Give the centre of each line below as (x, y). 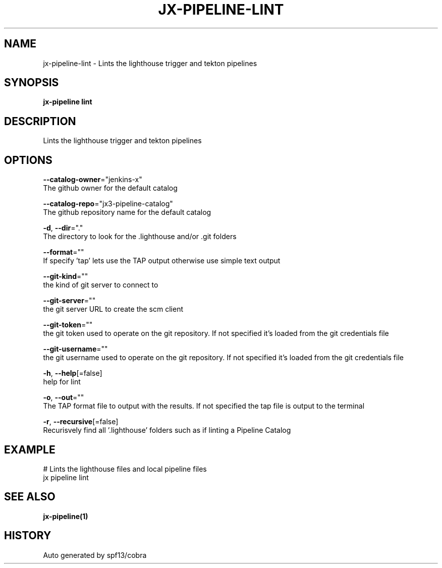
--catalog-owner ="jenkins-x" (93, 180)
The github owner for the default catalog (110, 188)
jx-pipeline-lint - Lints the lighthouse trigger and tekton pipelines (150, 63)
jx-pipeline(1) (66, 516)
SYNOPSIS (32, 83)
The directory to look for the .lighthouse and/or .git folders (140, 237)
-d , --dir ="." (63, 228)
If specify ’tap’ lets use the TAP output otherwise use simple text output (162, 261)
